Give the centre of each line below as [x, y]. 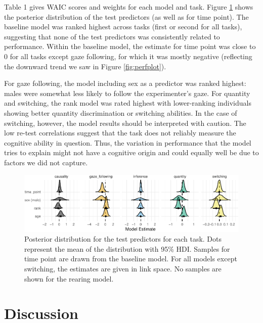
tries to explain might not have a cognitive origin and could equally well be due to [131, 152]
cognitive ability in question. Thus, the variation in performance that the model [128, 142]
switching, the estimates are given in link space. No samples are [123, 269]
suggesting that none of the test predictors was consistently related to [112, 36]
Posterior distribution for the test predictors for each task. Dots [123, 239]
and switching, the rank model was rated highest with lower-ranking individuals [128, 103]
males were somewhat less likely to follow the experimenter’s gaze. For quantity [127, 93]
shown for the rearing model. [69, 278]
